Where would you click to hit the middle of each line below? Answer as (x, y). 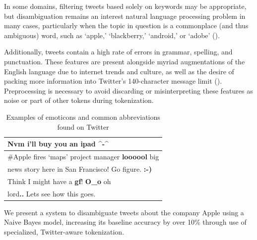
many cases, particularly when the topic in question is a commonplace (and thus (126, 25)
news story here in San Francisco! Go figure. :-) (80, 168)
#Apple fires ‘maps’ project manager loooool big (83, 156)
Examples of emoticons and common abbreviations (83, 117)
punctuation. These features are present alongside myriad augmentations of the (125, 61)
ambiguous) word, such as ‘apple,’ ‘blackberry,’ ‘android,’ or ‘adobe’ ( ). (112, 35)
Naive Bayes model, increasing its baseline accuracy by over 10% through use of (125, 222)
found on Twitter (83, 126)
